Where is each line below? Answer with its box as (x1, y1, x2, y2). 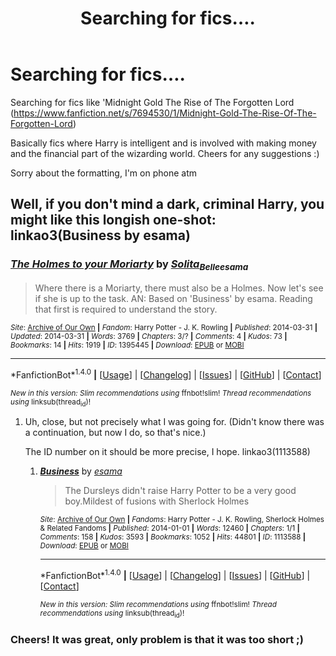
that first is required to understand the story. (34, 303, 218, 315)
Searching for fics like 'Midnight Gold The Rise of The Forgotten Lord (10, 96, 295, 108)
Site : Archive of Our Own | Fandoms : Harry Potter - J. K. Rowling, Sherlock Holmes (39, 514, 325, 524)
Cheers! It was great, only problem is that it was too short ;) (10, 632, 304, 646)
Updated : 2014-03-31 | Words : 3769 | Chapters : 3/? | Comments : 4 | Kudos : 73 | (10, 331, 288, 341)
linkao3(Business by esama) (10, 227, 191, 244)
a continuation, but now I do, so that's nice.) (24, 426, 207, 438)
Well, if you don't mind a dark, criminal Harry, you (10, 196, 325, 213)
